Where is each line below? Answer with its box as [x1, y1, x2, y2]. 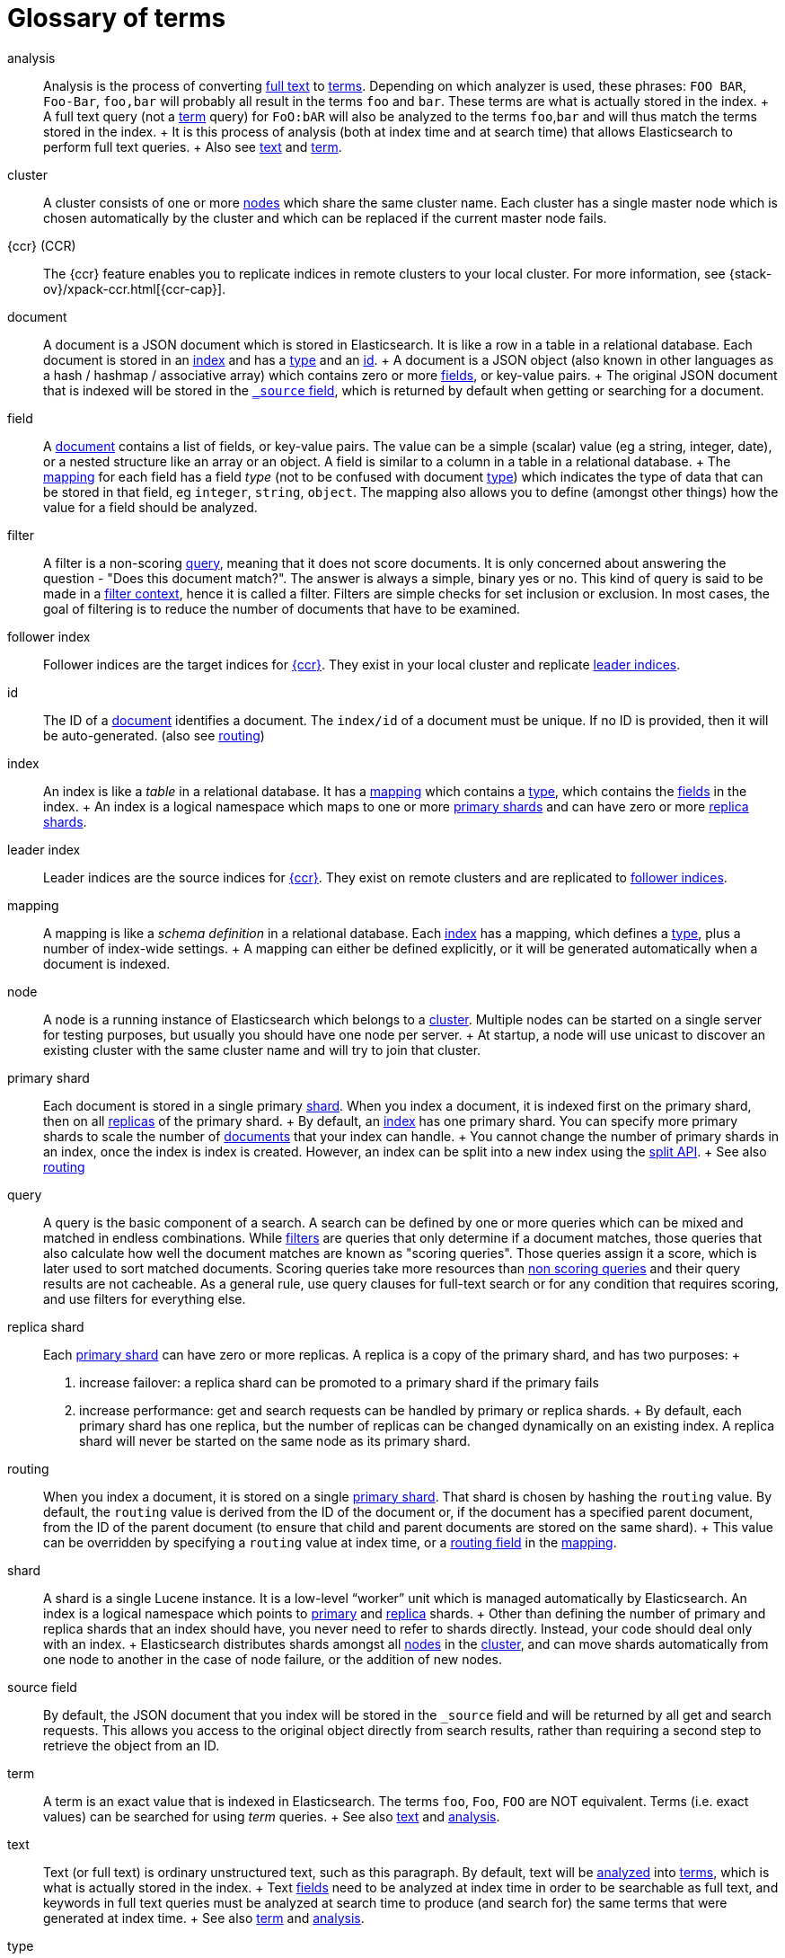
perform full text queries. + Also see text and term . [43, 138, 342, 155]
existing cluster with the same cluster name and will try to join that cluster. [43, 1041, 481, 1058]
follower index [7, 628, 91, 644]
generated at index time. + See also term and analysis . [43, 1909, 365, 1926]
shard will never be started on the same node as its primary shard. [79, 1432, 471, 1449]
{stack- [728, 265, 772, 281]
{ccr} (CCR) [7, 237, 76, 253]
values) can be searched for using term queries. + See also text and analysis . [43, 1808, 500, 1824]
